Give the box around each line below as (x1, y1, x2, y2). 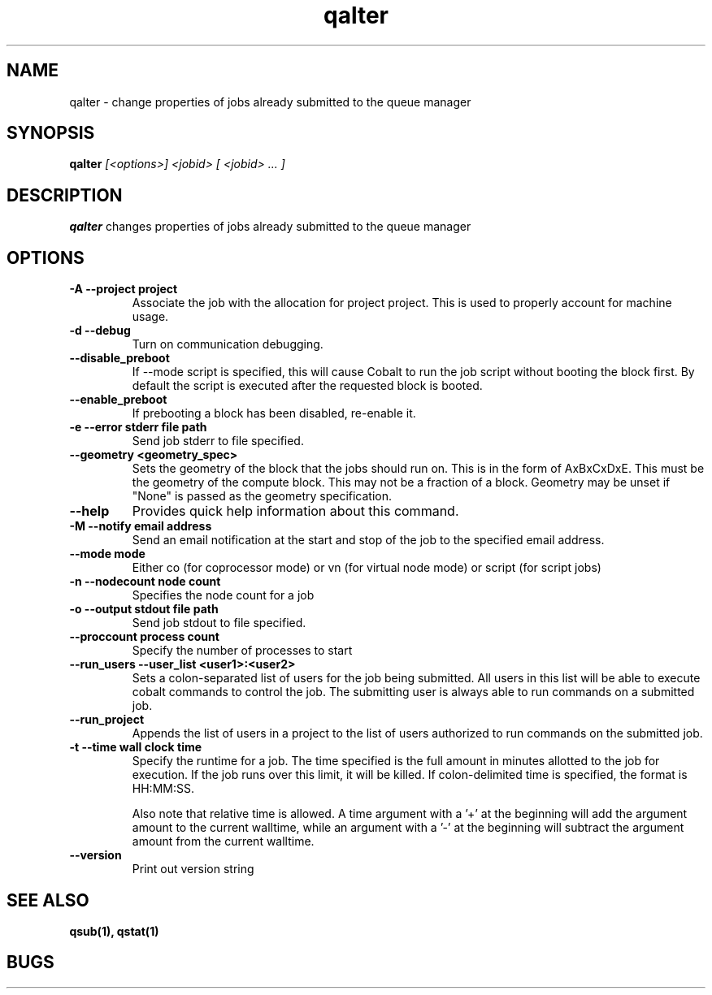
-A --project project (69, 282, 178, 296)
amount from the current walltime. (132, 834, 315, 849)
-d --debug (69, 323, 131, 338)
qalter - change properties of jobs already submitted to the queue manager (69, 94, 471, 109)
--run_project (69, 712, 145, 727)
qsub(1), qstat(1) (69, 924, 159, 938)
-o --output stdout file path (69, 602, 219, 616)
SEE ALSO (7, 889, 89, 911)
